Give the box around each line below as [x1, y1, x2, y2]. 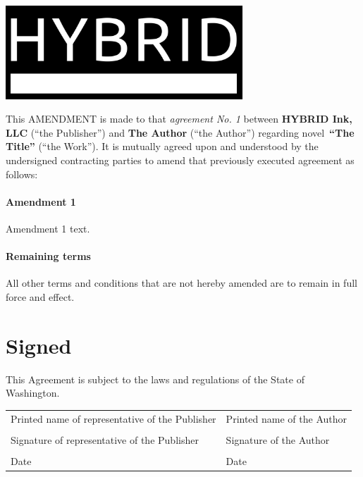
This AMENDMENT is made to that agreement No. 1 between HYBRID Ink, [6, 111, 352, 126]
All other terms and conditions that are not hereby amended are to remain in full [6, 275, 357, 290]
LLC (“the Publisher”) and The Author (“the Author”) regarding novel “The [6, 125, 355, 140]
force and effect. [6, 289, 75, 304]
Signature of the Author [226, 432, 330, 447]
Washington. [6, 385, 60, 400]
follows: [6, 166, 38, 181]
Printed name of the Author [226, 411, 347, 426]
